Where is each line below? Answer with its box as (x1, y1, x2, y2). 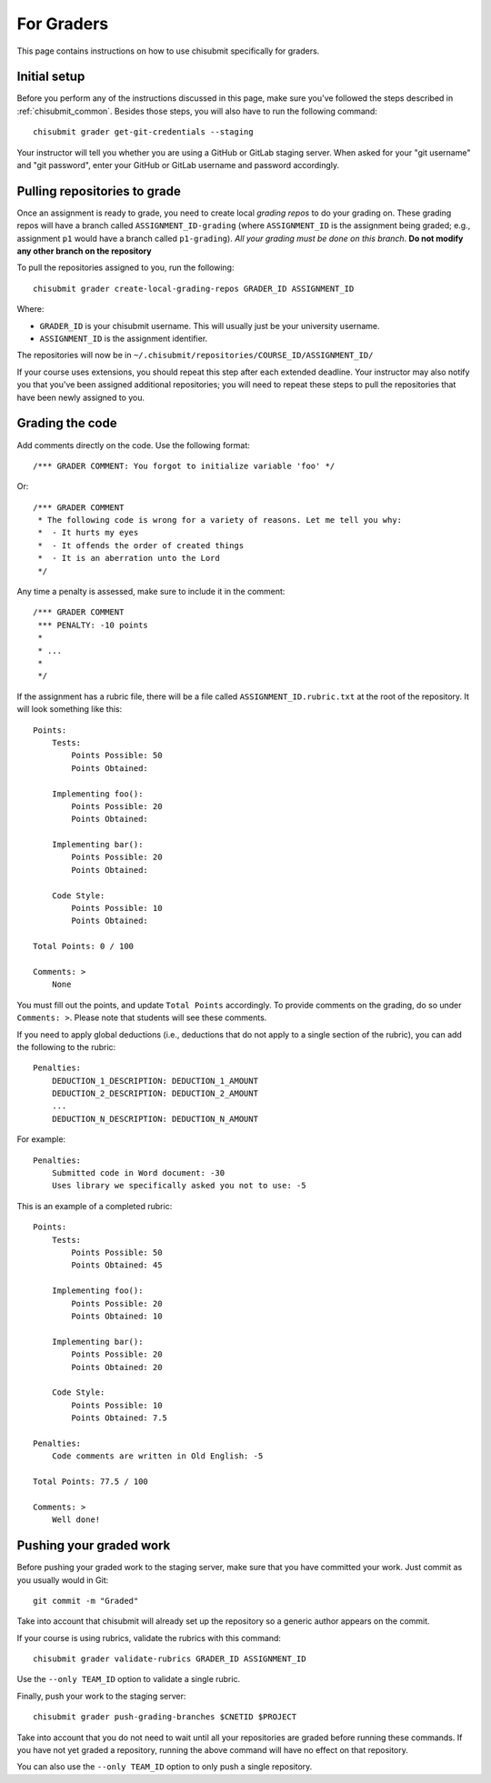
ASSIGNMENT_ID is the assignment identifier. (39, 333, 208, 345)
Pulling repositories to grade (16, 183, 181, 199)
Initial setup (16, 69, 85, 85)
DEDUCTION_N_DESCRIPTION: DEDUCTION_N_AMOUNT (51, 1114, 259, 1124)
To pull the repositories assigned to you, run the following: (16, 262, 235, 273)
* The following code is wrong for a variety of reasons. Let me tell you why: (37, 515, 403, 526)
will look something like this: (16, 704, 123, 715)
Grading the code (16, 416, 117, 431)
